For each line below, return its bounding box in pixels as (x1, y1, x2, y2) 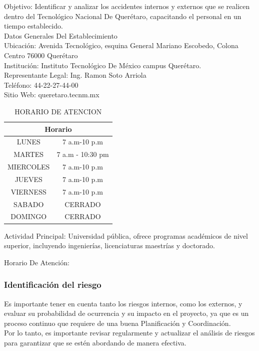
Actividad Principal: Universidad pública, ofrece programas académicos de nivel (4, 230, 248, 241)
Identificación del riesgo (4, 278, 101, 291)
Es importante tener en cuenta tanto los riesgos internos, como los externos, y (4, 298, 242, 308)
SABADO (13, 199, 44, 209)
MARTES (13, 149, 44, 159)
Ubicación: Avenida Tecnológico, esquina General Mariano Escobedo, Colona (4, 40, 238, 51)
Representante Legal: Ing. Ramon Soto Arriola (4, 70, 146, 80)
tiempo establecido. (4, 21, 63, 31)
